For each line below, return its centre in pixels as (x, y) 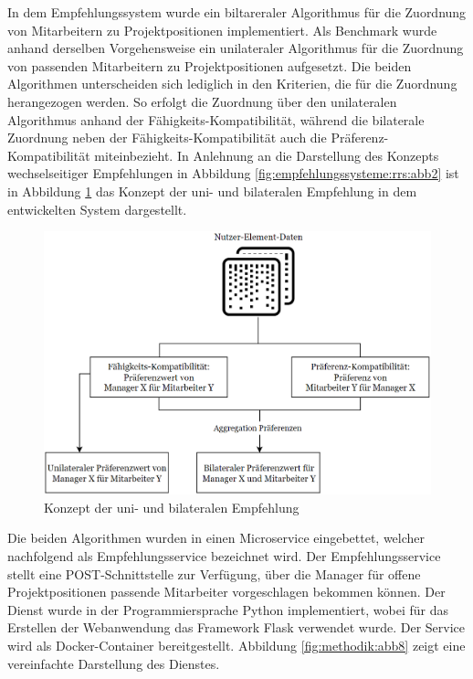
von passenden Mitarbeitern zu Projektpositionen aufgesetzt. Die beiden (210, 65)
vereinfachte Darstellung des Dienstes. (114, 663)
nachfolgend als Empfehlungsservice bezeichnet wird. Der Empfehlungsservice (224, 555)
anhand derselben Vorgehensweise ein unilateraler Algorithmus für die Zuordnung (236, 48)
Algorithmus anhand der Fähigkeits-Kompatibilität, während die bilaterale (216, 119)
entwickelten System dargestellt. (97, 209)
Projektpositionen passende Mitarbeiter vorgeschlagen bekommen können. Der (226, 592)
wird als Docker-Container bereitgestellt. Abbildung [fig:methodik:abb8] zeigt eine (236, 645)
